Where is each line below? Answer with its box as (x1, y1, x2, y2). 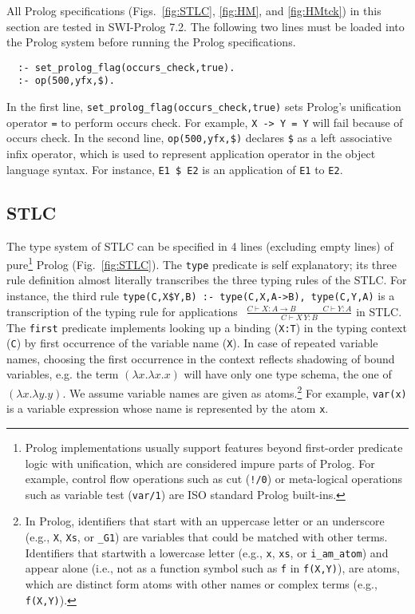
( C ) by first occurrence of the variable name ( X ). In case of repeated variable (6, 335, 378, 351)
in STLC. (356, 303, 402, 319)
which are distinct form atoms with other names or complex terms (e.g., (25, 576, 377, 592)
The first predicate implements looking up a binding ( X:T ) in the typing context (6, 319, 407, 335)
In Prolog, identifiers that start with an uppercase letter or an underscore (25, 513, 385, 529)
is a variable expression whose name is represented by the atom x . (6, 400, 329, 417)
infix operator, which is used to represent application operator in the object (6, 145, 376, 162)
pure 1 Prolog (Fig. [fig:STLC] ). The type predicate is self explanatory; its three (6, 254, 397, 272)
